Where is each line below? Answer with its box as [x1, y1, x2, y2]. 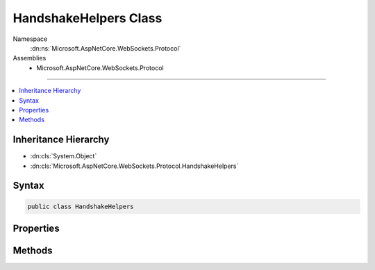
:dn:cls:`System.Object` [30, 152, 97, 160]
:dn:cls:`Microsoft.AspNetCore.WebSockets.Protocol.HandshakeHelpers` [30, 162, 239, 170]
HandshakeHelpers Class [12, 10, 162, 26]
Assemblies [12, 54, 47, 62]
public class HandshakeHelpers [27, 202, 135, 210]
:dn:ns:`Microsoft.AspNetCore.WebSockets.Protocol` [30, 44, 181, 52]
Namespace [12, 35, 48, 43]
